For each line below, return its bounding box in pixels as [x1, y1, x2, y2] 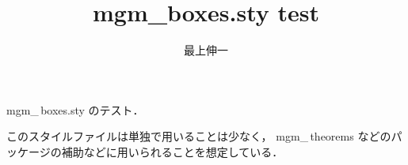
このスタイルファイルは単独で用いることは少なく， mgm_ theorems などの [6, 128, 391, 144]
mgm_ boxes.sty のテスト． [6, 101, 144, 118]
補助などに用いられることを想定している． [61, 143, 284, 159]
